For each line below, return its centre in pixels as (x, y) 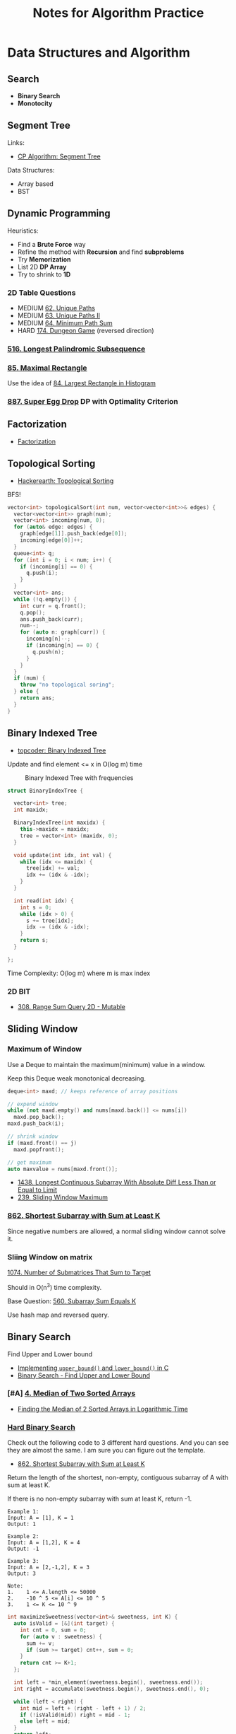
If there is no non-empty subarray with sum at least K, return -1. (100, 1499)
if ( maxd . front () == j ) (42, 1143)
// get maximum (30, 1162)
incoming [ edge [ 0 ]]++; (51, 540)
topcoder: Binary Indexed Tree (62, 750)
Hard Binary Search (41, 1427)
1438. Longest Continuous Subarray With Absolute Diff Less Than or (117, 1182)
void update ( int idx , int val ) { (63, 855)
